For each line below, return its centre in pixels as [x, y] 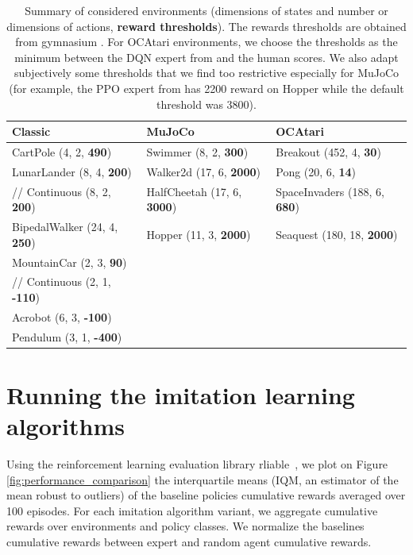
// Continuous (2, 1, [62, 281]
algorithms [66, 426]
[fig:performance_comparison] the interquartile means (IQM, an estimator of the [203, 479]
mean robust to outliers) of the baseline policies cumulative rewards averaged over [206, 495]
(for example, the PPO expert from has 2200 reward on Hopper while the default [206, 88]
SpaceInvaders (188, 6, [330, 191]
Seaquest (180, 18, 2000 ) [337, 234]
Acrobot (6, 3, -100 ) [62, 316]
